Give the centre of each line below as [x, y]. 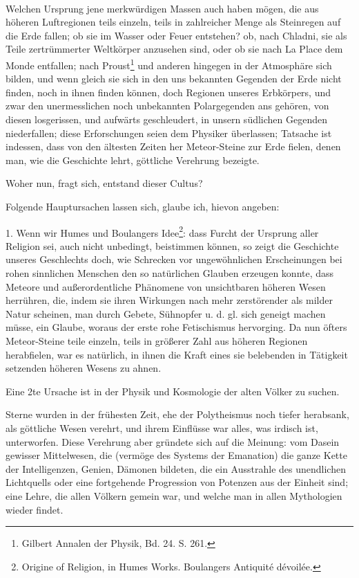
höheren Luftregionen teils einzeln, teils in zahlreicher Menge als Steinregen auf [173, 22]
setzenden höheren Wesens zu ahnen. [84, 368]
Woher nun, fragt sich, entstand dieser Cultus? [104, 183]
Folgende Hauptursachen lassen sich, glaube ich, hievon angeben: [143, 206]
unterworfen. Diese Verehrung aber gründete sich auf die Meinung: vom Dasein [173, 441]
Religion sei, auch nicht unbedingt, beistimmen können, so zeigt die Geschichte [172, 245]
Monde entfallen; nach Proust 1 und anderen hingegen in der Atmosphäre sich [169, 64]
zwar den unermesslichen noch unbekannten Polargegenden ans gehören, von [167, 106]
